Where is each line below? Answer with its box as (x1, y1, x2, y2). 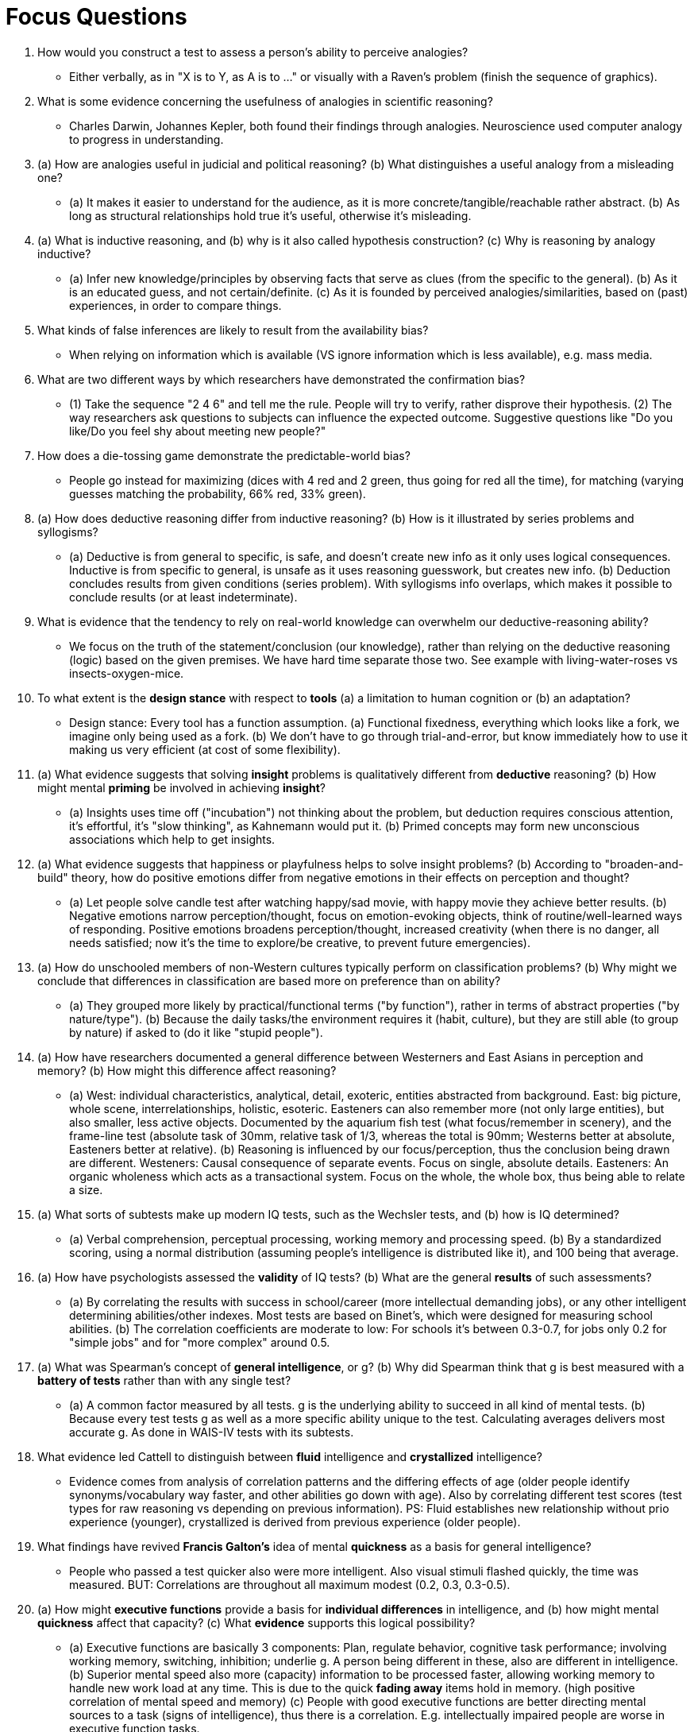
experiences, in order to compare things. (69, 298, 282, 312)
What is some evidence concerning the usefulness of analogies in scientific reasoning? (37, 94, 493, 108)
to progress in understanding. (69, 132, 224, 146)
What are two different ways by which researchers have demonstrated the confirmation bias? (37, 372, 526, 386)
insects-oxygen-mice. (69, 666, 184, 680)
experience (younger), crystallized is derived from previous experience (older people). (69, 1514, 521, 1529)
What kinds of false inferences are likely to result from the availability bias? (37, 323, 429, 337)
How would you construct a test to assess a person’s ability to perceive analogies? (37, 44, 468, 59)
